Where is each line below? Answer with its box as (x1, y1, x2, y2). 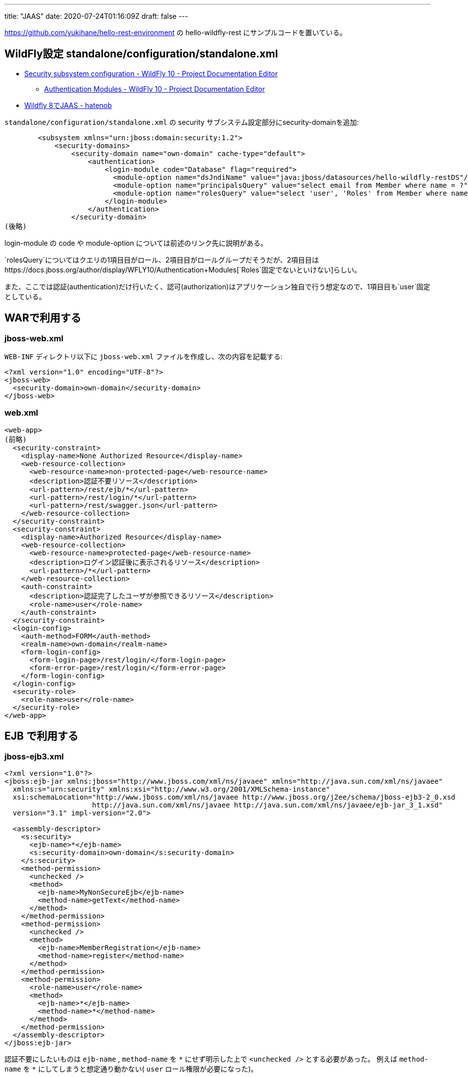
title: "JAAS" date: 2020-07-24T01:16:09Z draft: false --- (4, 12, 188, 20)
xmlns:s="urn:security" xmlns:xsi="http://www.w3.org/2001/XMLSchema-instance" (12, 785, 330, 794)
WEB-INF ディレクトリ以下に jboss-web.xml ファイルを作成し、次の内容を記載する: (4, 352, 283, 361)
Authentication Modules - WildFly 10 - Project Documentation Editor (44, 84, 265, 93)
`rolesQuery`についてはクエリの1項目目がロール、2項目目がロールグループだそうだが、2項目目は (4, 255, 319, 264)
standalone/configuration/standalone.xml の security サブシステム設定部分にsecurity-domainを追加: (4, 117, 359, 126)
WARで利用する (4, 312, 81, 324)
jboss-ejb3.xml (4, 751, 64, 761)
